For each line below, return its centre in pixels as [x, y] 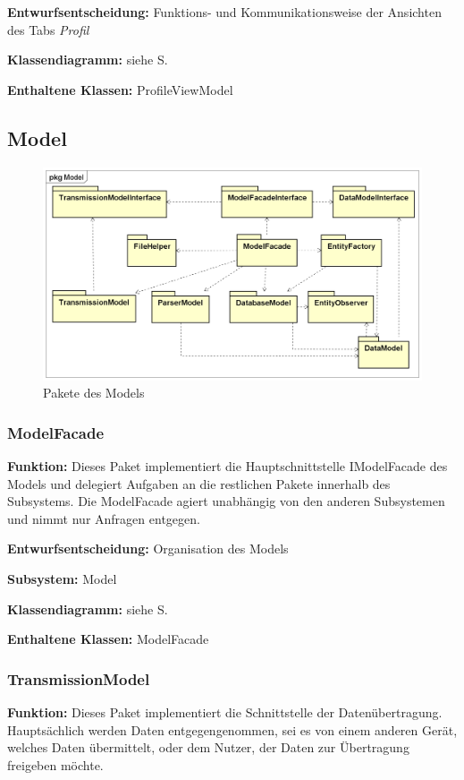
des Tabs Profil [48, 29]
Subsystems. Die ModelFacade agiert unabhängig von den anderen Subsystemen [226, 501]
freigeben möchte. [55, 764]
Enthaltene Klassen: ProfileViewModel [120, 89]
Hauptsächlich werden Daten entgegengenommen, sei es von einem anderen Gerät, [232, 729]
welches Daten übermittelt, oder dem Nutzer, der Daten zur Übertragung [208, 747]
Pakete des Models [94, 393]
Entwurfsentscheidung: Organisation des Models [148, 549]
